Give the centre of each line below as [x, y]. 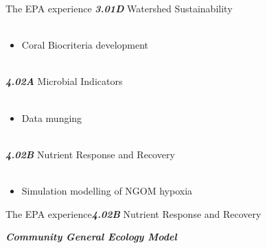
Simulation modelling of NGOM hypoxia [107, 190]
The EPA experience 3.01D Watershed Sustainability [119, 8]
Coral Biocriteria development [85, 45]
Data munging [52, 117]
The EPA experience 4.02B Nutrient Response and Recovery [133, 213]
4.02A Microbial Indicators [64, 81]
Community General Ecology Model [91, 237]
